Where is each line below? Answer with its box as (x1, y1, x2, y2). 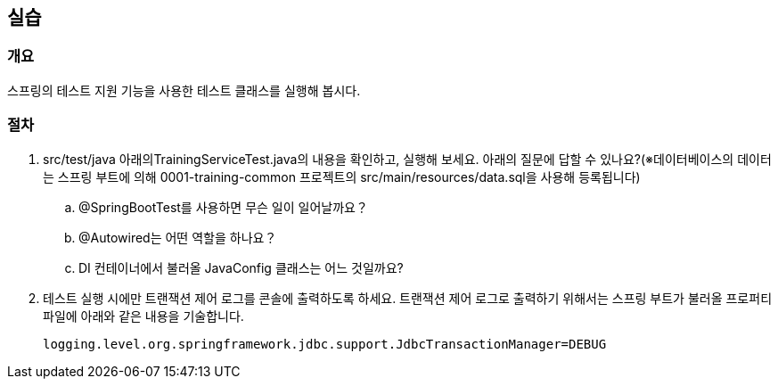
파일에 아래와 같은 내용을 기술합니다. (43, 308, 244, 324)
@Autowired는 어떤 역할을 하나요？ (78, 229, 277, 245)
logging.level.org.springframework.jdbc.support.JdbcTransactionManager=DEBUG (43, 336, 607, 351)
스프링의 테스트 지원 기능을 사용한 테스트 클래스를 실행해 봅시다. (7, 82, 361, 98)
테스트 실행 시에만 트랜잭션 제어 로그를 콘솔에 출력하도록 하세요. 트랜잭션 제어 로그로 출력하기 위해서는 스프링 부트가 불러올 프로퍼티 (43, 290, 773, 306)
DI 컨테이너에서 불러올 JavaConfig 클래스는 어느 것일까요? (78, 259, 404, 275)
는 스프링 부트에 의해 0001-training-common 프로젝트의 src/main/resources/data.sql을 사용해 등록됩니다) (43, 168, 641, 185)
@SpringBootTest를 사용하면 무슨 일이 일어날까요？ (78, 199, 368, 215)
